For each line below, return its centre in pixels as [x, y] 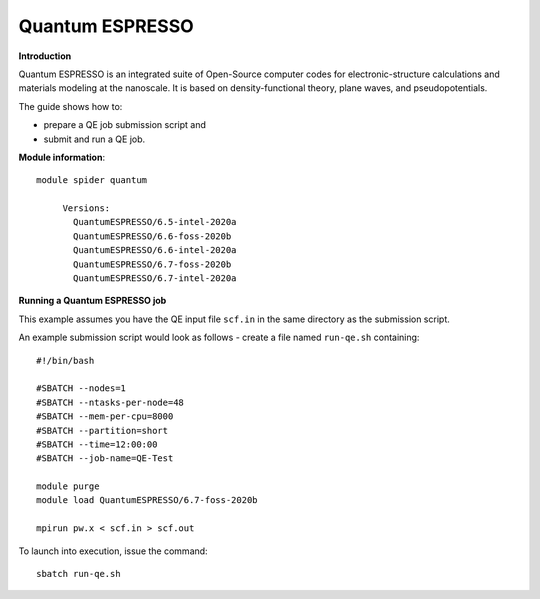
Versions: [86, 208]
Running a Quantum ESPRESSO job [92, 301]
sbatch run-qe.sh [78, 574]
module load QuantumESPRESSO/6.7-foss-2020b [147, 500]
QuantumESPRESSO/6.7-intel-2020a [155, 278]
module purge [68, 486]
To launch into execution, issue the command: [113, 551]
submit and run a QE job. [94, 139]
